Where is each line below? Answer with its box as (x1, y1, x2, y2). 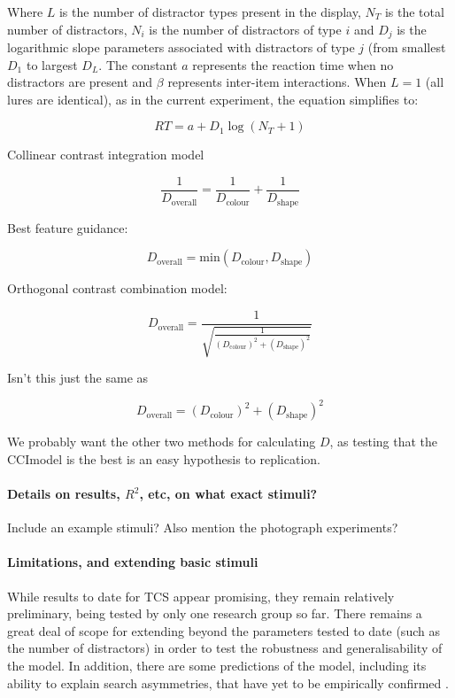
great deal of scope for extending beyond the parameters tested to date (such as (7, 621, 440, 640)
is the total (384, 3, 444, 20)
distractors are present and (7, 73, 153, 91)
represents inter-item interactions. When (167, 73, 387, 91)
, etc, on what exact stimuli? (139, 485, 318, 503)
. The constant (98, 55, 178, 74)
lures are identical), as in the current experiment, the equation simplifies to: (7, 89, 419, 108)
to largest (26, 55, 78, 74)
